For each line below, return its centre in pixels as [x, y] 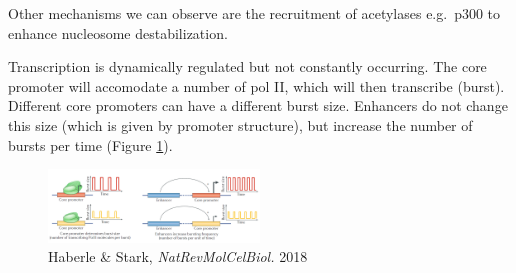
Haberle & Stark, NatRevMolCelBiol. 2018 [178, 256]
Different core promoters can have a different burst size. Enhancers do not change [258, 105]
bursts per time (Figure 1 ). [90, 144]
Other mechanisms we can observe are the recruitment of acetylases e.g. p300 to [254, 13]
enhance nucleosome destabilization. [118, 32]
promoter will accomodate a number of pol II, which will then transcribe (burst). [256, 85]
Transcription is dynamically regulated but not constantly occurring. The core [247, 66]
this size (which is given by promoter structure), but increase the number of [240, 124]
